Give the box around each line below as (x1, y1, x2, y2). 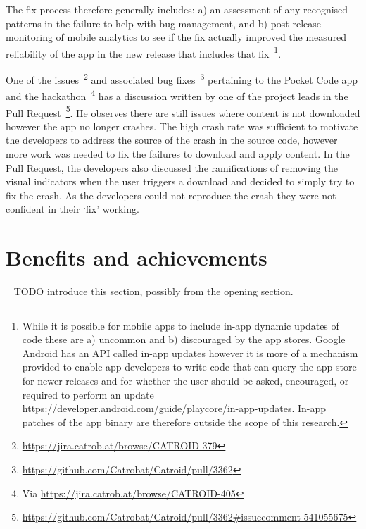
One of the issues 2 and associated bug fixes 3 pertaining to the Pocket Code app (6, 70, 358, 87)
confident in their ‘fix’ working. (6, 201, 139, 216)
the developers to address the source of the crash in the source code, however (6, 132, 338, 147)
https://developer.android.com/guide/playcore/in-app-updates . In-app (22, 401, 327, 416)
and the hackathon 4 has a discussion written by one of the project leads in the (6, 87, 348, 103)
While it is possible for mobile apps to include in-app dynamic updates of (22, 318, 339, 332)
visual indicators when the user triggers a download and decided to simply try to (6, 174, 355, 189)
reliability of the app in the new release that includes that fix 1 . (6, 44, 282, 61)
